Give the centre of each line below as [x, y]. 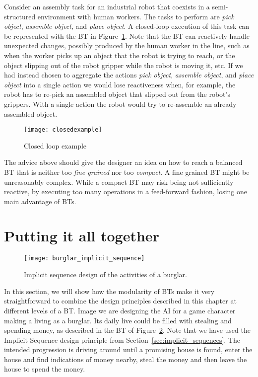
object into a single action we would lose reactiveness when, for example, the [120, 84]
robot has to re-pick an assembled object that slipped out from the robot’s [117, 94]
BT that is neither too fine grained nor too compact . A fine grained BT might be [127, 172]
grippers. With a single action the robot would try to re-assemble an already [120, 104]
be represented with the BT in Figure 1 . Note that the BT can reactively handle [127, 36]
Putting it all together [82, 235]
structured [20, 16]
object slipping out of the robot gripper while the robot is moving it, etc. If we [124, 65]
